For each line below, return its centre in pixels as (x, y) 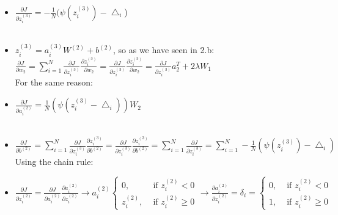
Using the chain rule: (54, 162)
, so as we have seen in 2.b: (163, 50)
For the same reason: (54, 82)
